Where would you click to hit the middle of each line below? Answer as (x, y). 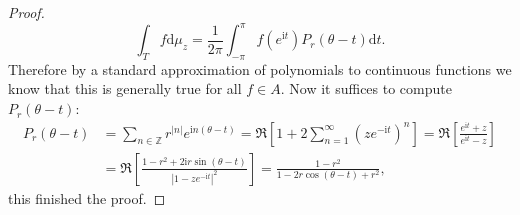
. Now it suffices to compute (366, 88)
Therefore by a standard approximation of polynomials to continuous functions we (260, 68)
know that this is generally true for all (125, 88)
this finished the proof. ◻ (87, 197)
